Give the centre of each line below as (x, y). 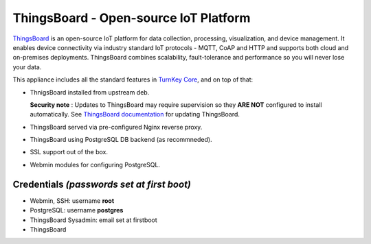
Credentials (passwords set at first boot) (102, 184)
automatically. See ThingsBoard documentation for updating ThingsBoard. (135, 114)
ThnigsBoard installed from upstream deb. (90, 92)
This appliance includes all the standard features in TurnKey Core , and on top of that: (133, 80)
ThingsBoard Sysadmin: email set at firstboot (93, 220)
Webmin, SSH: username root (72, 200)
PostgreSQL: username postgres (77, 210)
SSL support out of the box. (69, 152)
